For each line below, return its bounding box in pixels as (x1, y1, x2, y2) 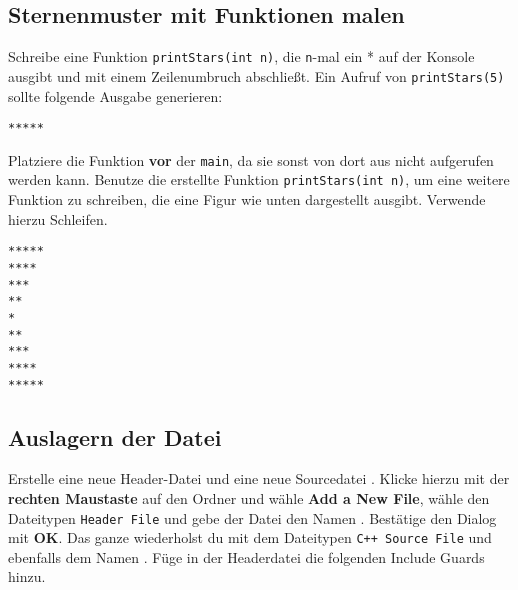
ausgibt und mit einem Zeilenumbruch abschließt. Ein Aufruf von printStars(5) (8, 65, 505, 86)
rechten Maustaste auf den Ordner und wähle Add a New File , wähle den (8, 487, 490, 508)
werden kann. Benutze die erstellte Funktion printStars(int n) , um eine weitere (8, 169, 510, 190)
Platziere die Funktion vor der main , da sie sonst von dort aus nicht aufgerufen (8, 149, 494, 170)
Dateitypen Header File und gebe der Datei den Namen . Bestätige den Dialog (8, 507, 497, 528)
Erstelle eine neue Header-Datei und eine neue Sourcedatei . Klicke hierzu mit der (8, 468, 510, 489)
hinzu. (8, 566, 46, 587)
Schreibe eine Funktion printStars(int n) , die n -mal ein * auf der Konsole (8, 46, 475, 67)
